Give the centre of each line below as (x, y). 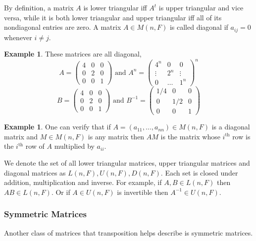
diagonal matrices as (35, 172)
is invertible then (143, 192)
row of (35, 146)
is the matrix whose (190, 136)
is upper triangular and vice (201, 7)
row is (241, 136)
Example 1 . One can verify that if (57, 127)
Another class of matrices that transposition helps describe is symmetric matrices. (128, 232)
